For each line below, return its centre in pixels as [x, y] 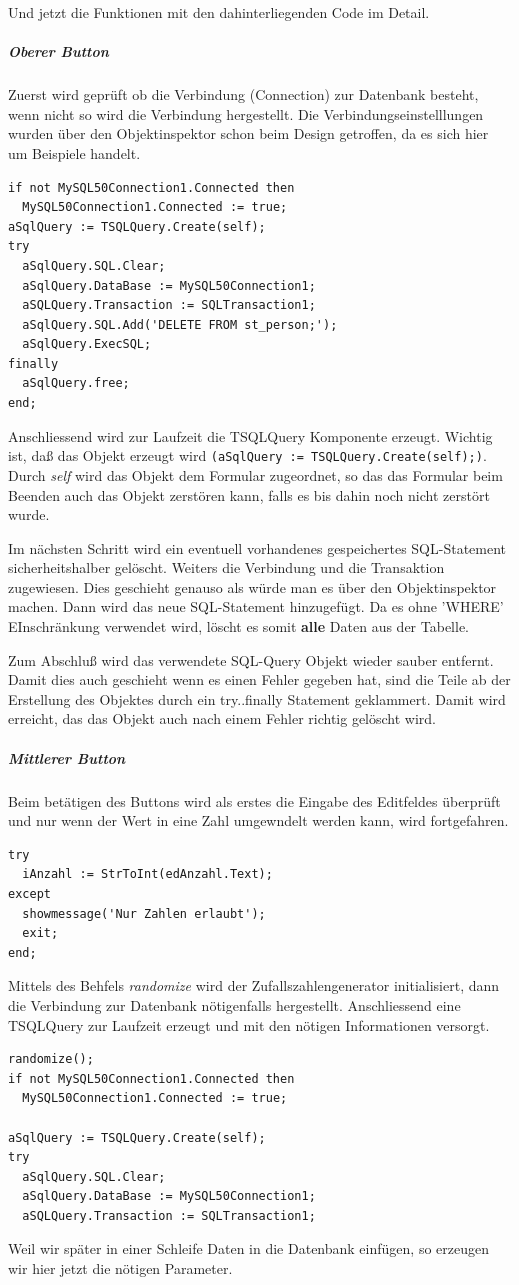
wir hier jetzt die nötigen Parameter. [120, 1268]
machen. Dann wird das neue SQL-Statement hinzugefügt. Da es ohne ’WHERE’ [256, 606]
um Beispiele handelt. [74, 152]
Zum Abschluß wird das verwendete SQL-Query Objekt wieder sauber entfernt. [251, 659]
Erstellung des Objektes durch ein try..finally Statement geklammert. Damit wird [257, 698]
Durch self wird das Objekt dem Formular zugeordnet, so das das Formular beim [255, 474]
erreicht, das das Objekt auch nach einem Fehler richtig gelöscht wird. [222, 718]
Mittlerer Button [67, 757]
